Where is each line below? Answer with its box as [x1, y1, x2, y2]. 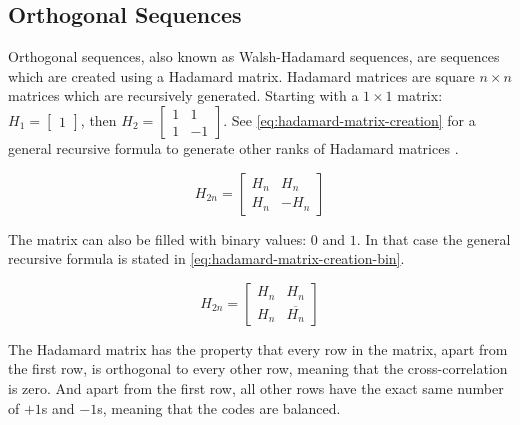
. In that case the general [356, 228, 511, 249]
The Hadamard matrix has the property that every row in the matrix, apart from [8, 338, 508, 359]
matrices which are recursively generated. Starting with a [8, 85, 359, 106]
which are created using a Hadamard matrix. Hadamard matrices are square [8, 65, 475, 86]
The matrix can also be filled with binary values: [8, 228, 307, 249]
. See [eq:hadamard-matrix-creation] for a [223, 109, 476, 130]
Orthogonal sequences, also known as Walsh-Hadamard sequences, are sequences [8, 46, 500, 67]
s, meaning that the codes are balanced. [97, 397, 341, 418]
